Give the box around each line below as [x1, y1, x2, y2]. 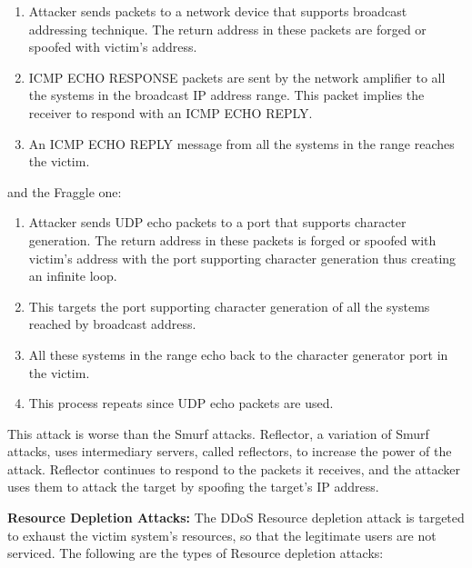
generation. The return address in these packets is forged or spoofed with [28, 230, 437, 249]
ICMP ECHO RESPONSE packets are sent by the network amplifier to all [28, 67, 446, 86]
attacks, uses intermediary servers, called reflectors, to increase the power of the [7, 442, 452, 461]
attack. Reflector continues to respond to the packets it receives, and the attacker [7, 459, 460, 478]
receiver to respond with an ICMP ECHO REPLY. [28, 103, 313, 122]
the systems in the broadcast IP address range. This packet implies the [28, 85, 425, 105]
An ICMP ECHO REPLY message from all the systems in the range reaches [28, 134, 455, 153]
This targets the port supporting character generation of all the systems [28, 296, 430, 315]
